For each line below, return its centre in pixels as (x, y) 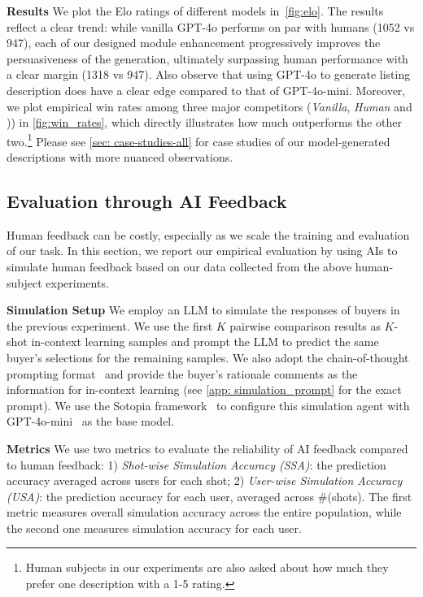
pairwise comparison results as (305, 325)
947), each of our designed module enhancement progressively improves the (194, 43)
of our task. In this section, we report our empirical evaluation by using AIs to (202, 251)
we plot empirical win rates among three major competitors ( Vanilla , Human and (209, 106)
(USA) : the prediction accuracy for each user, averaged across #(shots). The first (209, 496)
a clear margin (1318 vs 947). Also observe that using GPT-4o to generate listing (209, 74)
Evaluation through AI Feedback (147, 200)
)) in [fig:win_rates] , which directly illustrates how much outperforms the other (204, 122)
